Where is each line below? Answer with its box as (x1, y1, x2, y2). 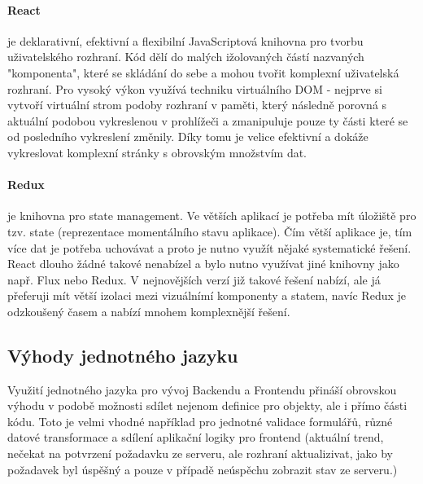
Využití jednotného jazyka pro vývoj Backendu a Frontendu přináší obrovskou (7, 381, 397, 398)
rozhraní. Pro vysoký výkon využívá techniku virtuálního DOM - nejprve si (7, 80, 382, 97)
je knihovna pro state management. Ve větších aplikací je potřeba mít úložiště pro (7, 207, 416, 224)
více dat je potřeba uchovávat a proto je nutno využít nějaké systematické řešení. (7, 239, 412, 256)
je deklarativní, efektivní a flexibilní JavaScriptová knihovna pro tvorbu (7, 32, 364, 49)
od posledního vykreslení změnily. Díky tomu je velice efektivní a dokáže (7, 128, 368, 145)
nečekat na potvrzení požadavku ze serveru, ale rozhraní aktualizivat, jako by (7, 445, 393, 462)
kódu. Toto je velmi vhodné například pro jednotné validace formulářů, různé (7, 412, 393, 429)
